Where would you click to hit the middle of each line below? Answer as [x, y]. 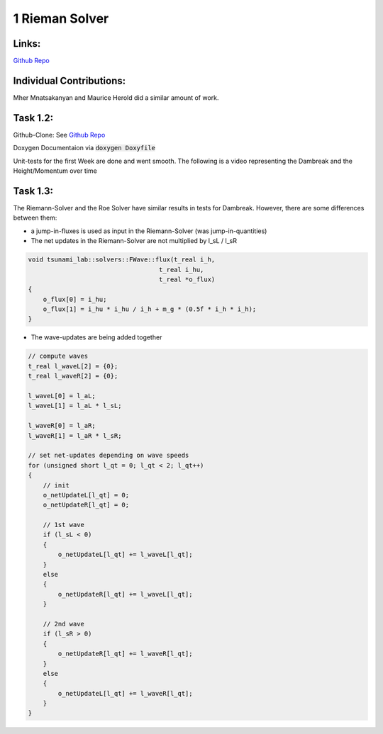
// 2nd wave [64, 624]
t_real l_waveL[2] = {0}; [73, 366]
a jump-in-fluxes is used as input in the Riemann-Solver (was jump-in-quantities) [149, 231]
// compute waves [58, 356]
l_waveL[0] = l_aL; [62, 396]
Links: [27, 44]
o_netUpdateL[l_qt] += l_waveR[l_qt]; [125, 693]
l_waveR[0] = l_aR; [62, 426]
